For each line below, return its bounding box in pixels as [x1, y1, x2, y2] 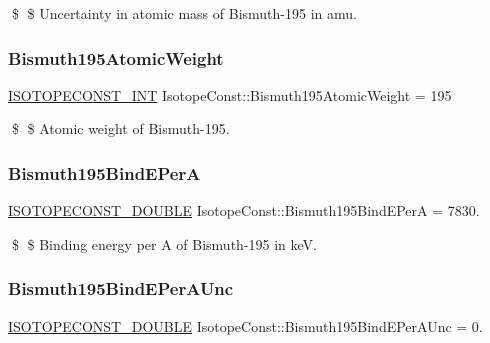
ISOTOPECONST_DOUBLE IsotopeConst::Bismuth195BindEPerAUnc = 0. [8, 315, 483, 336]
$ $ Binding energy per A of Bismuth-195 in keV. [11, 233, 317, 254]
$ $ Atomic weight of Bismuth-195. [11, 118, 230, 139]
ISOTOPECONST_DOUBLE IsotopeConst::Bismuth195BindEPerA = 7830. [8, 200, 480, 221]
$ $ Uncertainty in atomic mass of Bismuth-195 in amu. [11, 3, 357, 23]
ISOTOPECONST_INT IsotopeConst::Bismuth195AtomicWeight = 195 [8, 84, 452, 105]
